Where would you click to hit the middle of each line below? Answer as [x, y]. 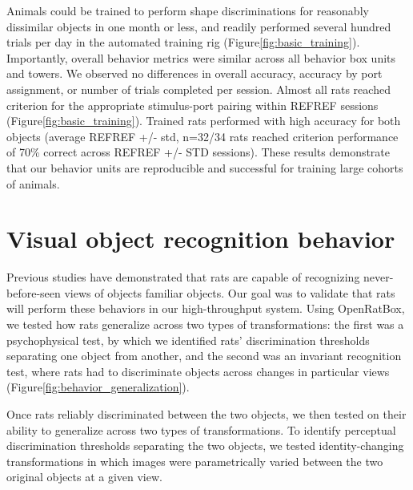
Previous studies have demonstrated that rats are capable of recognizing [183, 277]
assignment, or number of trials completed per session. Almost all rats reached [198, 89]
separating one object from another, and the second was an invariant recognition [204, 356]
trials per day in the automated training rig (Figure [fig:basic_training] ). [183, 42]
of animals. [33, 183]
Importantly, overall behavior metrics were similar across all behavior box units [201, 57]
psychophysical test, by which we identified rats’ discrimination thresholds [188, 340]
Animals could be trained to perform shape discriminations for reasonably [188, 10]
